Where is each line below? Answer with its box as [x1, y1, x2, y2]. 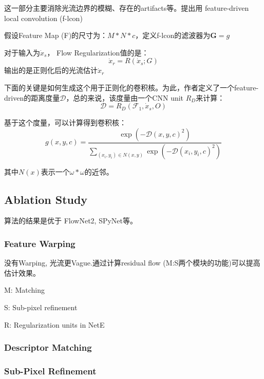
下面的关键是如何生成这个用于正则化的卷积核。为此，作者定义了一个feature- [4, 82, 259, 92]
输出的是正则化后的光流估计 [4, 65, 98, 75]
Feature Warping [4, 237, 76, 250]
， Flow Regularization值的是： [47, 47, 149, 58]
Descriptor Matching [4, 341, 92, 354]
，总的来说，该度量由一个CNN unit [66, 92, 184, 103]
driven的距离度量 [4, 92, 60, 103]
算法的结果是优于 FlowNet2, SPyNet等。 [4, 215, 137, 226]
